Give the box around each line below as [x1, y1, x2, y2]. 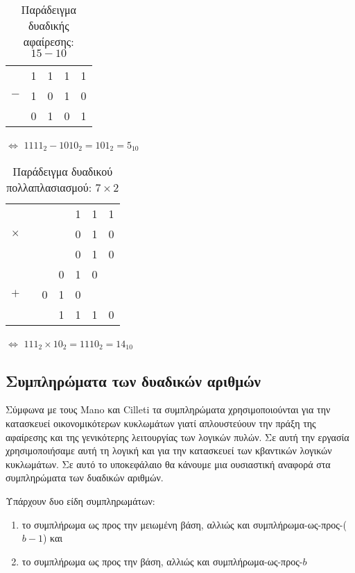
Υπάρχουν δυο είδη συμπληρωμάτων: [6, 493, 155, 508]
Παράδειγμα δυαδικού [12, 163, 113, 179]
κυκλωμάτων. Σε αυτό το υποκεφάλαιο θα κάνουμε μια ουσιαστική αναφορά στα [6, 456, 331, 471]
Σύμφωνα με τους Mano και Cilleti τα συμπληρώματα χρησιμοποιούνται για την [6, 402, 331, 417]
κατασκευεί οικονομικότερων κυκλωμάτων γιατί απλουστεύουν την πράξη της [6, 415, 316, 430]
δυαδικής [28, 17, 69, 33]
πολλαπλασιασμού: [6, 178, 92, 195]
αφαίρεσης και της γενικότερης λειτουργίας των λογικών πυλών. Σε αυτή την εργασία [6, 429, 349, 444]
